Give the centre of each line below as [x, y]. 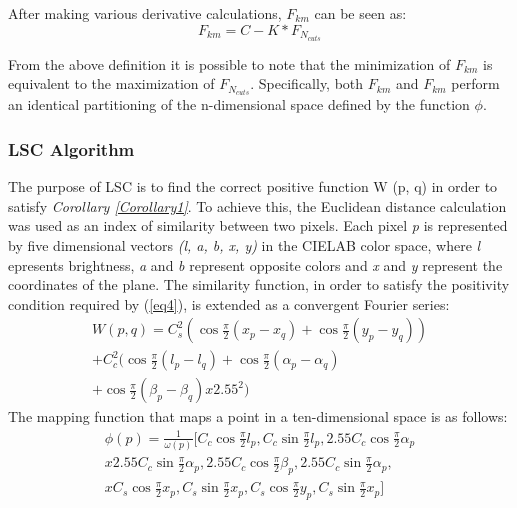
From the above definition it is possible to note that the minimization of [229, 63]
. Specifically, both [307, 83]
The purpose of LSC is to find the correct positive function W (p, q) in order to [253, 186]
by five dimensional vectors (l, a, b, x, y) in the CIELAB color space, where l [244, 244]
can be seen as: [360, 13]
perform [475, 83]
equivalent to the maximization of [111, 83]
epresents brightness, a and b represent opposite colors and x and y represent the [255, 264]
